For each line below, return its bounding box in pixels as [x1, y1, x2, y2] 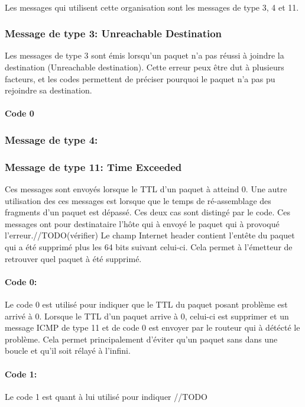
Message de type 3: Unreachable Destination [5, 26, 222, 41]
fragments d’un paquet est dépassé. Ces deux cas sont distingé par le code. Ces [5, 206, 290, 218]
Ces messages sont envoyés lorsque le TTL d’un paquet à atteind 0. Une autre [5, 183, 287, 195]
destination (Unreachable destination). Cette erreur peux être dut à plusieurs [5, 61, 284, 73]
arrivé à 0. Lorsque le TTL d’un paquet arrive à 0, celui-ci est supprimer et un [5, 309, 289, 322]
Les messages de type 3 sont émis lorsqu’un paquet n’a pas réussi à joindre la [5, 49, 284, 62]
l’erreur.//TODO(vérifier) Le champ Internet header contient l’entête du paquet [5, 229, 295, 241]
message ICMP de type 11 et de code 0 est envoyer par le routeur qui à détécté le [5, 321, 300, 334]
